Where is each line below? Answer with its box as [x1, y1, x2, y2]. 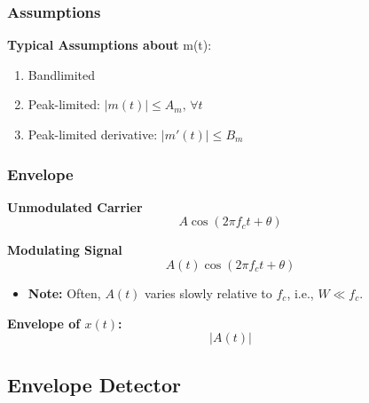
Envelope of [7, 313, 81, 332]
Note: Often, [27, 284, 101, 302]
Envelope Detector [7, 370, 181, 398]
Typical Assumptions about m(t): [7, 36, 212, 54]
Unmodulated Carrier [7, 197, 143, 216]
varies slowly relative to [145, 284, 272, 302]
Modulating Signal [7, 241, 122, 259]
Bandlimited [27, 65, 96, 83]
